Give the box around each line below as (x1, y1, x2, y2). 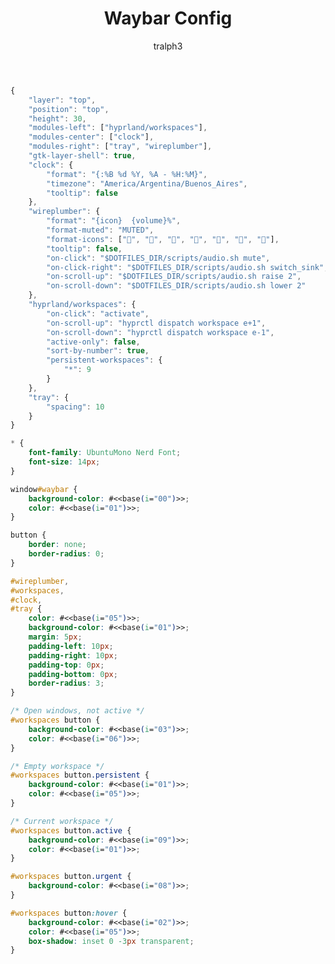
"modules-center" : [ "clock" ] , (28, 132, 155, 142)
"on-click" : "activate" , (46, 308, 150, 319)
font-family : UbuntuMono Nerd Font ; (28, 448, 182, 458)
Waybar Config (103, 7, 233, 30)
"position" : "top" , (28, 104, 110, 114)
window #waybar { (10, 484, 78, 494)
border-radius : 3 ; (28, 678, 105, 689)
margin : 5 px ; (28, 632, 83, 642)
